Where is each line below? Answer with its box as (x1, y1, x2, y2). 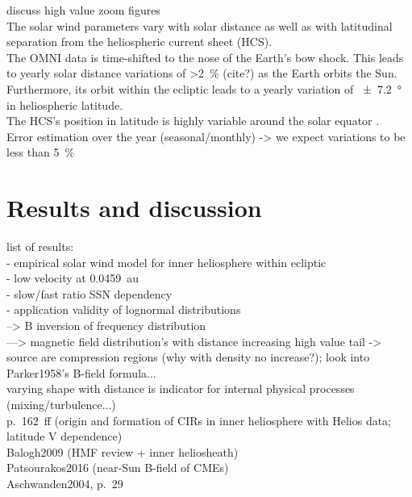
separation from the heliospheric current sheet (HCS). (6, 33, 273, 50)
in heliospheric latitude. (6, 96, 123, 113)
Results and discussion (6, 191, 262, 224)
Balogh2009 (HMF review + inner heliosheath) (6, 443, 239, 460)
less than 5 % (6, 144, 75, 161)
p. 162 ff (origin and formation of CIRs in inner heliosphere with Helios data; (6, 411, 392, 428)
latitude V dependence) (6, 428, 123, 445)
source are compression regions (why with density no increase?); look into (6, 349, 370, 365)
